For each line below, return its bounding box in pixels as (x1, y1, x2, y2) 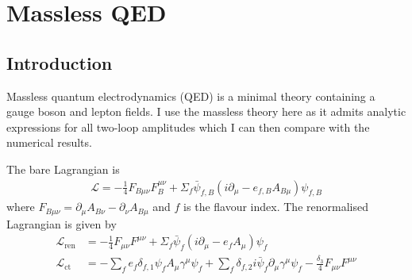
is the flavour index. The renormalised (183, 198, 368, 215)
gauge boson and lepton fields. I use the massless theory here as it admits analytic (6, 103, 406, 120)
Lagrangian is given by (6, 215, 117, 232)
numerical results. (6, 134, 92, 151)
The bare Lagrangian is (6, 160, 120, 177)
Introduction (6, 50, 113, 75)
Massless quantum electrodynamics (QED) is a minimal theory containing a (6, 87, 375, 104)
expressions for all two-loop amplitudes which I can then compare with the (6, 118, 370, 135)
